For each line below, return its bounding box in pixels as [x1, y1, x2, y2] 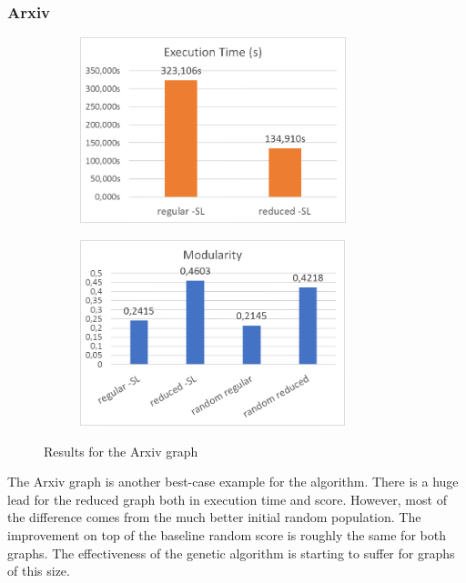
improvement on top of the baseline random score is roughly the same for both [7, 525, 446, 544]
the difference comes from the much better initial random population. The [7, 508, 421, 527]
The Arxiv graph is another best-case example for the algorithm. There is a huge [7, 472, 459, 491]
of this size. [7, 561, 70, 580]
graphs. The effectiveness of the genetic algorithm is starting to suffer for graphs [7, 543, 455, 562]
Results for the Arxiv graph [44, 441, 198, 460]
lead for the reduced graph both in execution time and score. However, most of [7, 489, 447, 508]
